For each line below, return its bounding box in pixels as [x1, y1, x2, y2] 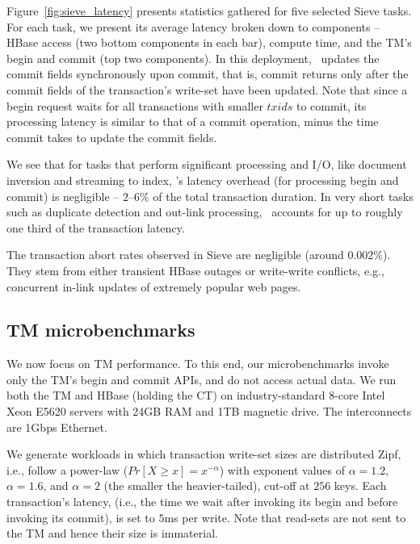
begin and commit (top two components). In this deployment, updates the [6, 49, 380, 66]
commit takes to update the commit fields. [6, 128, 217, 145]
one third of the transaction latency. [6, 219, 185, 236]
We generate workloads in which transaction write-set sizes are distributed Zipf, [6, 446, 401, 462]
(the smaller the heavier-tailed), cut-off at [103, 477, 310, 494]
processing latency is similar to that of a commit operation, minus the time [6, 113, 379, 130]
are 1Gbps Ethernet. [6, 418, 107, 435]
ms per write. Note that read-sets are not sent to [164, 508, 406, 525]
